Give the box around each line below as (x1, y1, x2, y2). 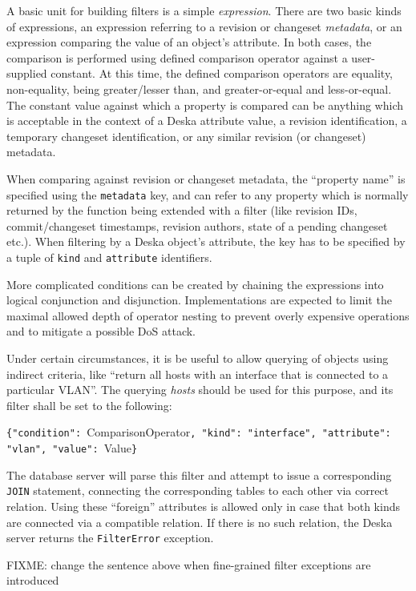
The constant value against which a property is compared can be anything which (6, 96, 404, 113)
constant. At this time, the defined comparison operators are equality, (50, 65, 394, 82)
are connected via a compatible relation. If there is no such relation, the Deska (6, 513, 393, 530)
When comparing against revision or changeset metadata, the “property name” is (6, 170, 406, 187)
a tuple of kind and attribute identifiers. (6, 248, 212, 265)
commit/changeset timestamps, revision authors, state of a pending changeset (6, 217, 388, 234)
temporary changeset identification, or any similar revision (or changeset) (6, 127, 366, 144)
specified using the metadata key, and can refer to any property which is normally (6, 186, 409, 203)
